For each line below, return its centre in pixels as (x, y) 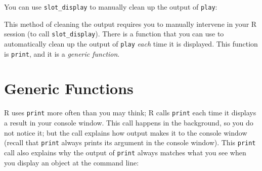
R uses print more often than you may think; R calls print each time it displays (130, 113)
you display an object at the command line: (72, 162)
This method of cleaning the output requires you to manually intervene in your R (130, 24)
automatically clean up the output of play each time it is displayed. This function (131, 43)
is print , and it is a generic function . (62, 53)
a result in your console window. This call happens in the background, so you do (129, 122)
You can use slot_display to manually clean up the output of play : (111, 7)
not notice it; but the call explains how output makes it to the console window (126, 132)
